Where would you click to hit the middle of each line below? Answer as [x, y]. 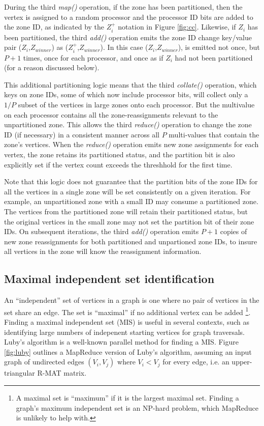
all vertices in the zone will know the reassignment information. [103, 251]
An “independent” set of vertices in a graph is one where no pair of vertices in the [132, 300]
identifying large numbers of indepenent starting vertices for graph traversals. [125, 332]
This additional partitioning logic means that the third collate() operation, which [130, 84]
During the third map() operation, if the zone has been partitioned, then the [123, 7]
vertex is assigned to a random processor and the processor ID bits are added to [129, 17]
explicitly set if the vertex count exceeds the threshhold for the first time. [118, 164]
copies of [234, 231]
